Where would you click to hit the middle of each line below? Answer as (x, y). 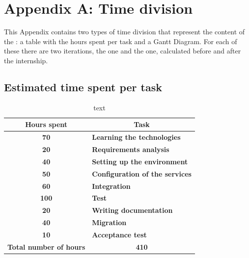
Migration (109, 222)
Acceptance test (119, 234)
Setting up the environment (140, 161)
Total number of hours (46, 246)
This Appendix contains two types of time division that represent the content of (124, 32)
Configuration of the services (142, 173)
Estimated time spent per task (83, 87)
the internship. (26, 60)
